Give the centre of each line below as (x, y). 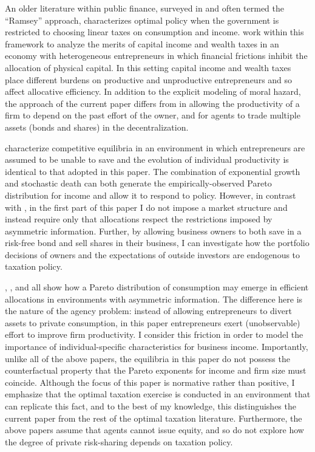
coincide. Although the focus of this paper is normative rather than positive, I (150, 382)
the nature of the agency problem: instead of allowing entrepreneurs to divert (148, 311)
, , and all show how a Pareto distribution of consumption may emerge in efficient (157, 287)
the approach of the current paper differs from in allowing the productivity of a (152, 103)
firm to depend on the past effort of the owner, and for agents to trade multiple (153, 115)
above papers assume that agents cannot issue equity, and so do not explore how (154, 430)
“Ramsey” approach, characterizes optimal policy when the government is (142, 20)
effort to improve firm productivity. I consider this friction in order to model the (154, 334)
